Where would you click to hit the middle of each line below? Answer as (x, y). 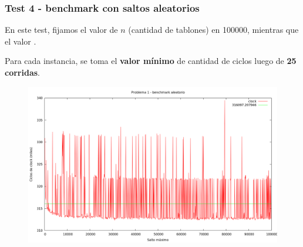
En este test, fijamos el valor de (61, 30)
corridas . (22, 72)
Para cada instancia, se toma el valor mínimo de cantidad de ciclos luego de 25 (151, 61)
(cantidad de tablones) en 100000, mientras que (213, 30)
